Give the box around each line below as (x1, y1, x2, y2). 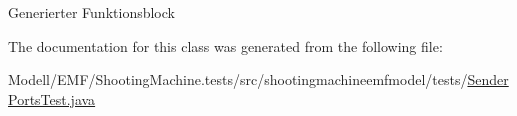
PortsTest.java (8, 88, 96, 109)
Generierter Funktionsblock (8, 2, 175, 22)
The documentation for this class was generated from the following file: (8, 35, 443, 56)
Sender (467, 69, 509, 90)
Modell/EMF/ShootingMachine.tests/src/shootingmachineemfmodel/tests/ (8, 69, 468, 90)
